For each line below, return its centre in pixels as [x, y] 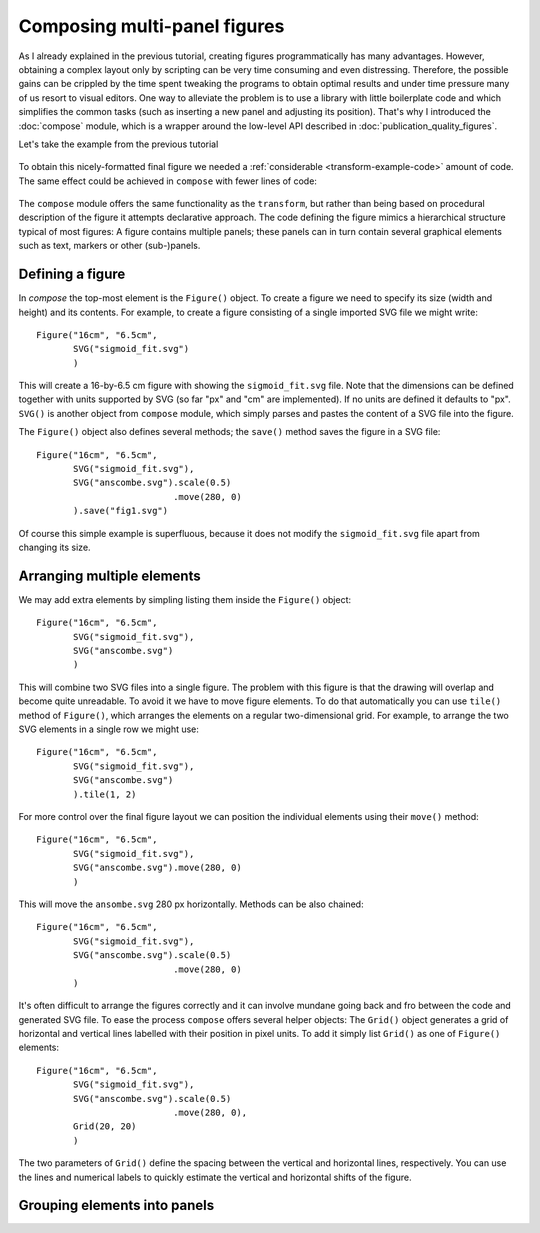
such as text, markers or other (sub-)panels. [109, 246]
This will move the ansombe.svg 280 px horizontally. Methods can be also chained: [191, 904]
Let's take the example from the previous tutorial [118, 144]
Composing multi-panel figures [151, 26]
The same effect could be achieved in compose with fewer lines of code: [167, 181]
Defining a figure [72, 274]
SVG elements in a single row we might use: [109, 729]
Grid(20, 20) [105, 1126]
